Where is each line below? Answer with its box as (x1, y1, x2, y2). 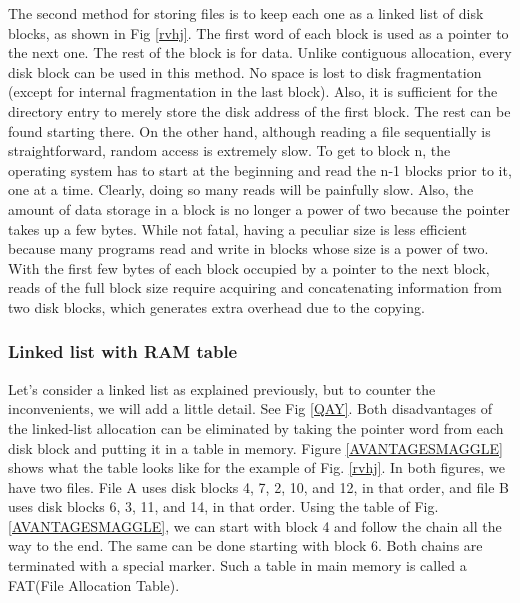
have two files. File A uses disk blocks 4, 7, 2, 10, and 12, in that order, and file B (8, 476, 509, 497)
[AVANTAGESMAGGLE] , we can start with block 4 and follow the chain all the (8, 515, 502, 536)
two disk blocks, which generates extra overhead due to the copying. (8, 296, 425, 317)
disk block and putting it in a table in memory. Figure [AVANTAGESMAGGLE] (8, 437, 503, 458)
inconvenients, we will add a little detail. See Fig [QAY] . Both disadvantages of (8, 398, 493, 419)
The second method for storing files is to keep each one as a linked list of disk (8, 3, 484, 23)
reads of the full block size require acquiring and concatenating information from (8, 277, 502, 298)
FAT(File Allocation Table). (8, 574, 180, 595)
